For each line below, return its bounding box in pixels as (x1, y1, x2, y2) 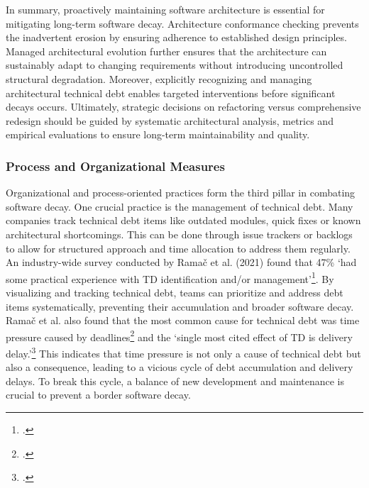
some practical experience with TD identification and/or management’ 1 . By (6, 269, 334, 286)
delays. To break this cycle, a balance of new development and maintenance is (6, 373, 345, 388)
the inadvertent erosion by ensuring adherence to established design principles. (6, 30, 347, 45)
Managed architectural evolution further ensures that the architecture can (6, 43, 327, 58)
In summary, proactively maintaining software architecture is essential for (6, 2, 325, 16)
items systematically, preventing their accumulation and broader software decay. (6, 299, 354, 314)
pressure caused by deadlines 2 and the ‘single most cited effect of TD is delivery (6, 327, 353, 344)
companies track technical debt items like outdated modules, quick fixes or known (6, 213, 361, 228)
